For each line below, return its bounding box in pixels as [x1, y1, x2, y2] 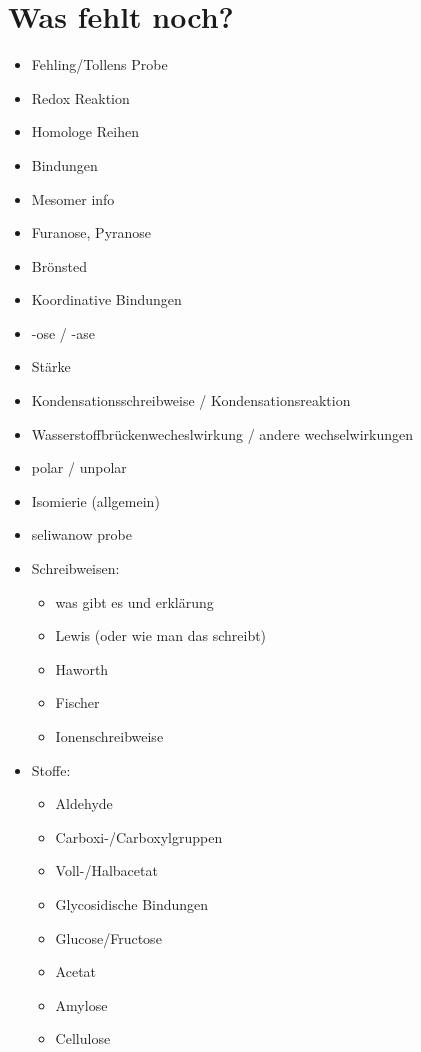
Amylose [55, 994, 108, 1015]
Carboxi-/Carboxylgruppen [55, 826, 223, 847]
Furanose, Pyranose [31, 222, 152, 243]
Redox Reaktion [31, 87, 130, 108]
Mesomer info [31, 188, 115, 209]
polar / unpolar [31, 457, 127, 478]
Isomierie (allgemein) [31, 490, 160, 511]
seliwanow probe [31, 524, 132, 545]
